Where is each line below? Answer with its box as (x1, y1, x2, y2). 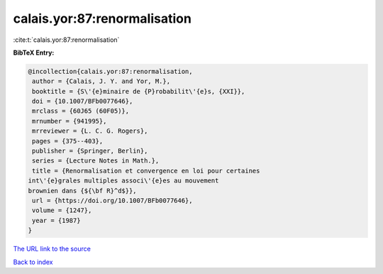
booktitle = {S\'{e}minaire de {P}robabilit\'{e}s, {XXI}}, (32, 87, 245, 95)
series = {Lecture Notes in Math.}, (32, 157, 160, 165)
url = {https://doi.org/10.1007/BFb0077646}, (32, 197, 193, 204)
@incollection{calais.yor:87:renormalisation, (28, 67, 193, 75)
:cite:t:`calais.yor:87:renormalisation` (13, 35, 120, 44)
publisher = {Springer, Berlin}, (32, 147, 148, 155)
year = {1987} (32, 217, 81, 224)
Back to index (13, 258, 53, 266)
